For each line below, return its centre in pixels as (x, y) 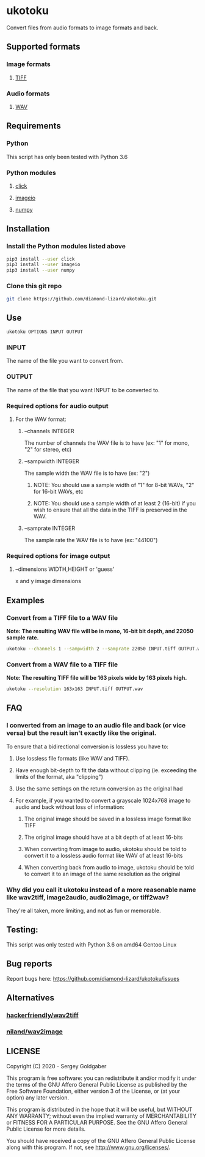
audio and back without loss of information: (70, 807)
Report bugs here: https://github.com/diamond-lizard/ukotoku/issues (93, 978)
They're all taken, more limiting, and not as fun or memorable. (84, 910)
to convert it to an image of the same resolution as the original (102, 874)
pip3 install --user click (41, 259)
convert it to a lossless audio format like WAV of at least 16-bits (103, 855)
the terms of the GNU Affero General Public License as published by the (97, 1084)
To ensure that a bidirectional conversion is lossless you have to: (88, 746)
